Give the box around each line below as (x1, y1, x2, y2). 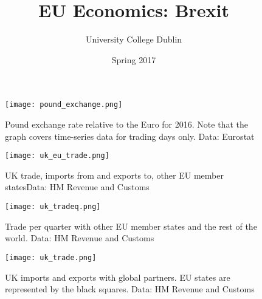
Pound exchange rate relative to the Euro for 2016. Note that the (5, 117, 248, 130)
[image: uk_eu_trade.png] (5, 151, 109, 160)
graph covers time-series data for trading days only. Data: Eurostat (5, 129, 255, 142)
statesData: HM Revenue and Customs (5, 180, 150, 193)
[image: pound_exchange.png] (5, 100, 123, 109)
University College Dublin (85, 33, 182, 46)
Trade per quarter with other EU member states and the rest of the (5, 219, 257, 232)
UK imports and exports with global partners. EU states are (5, 270, 230, 283)
